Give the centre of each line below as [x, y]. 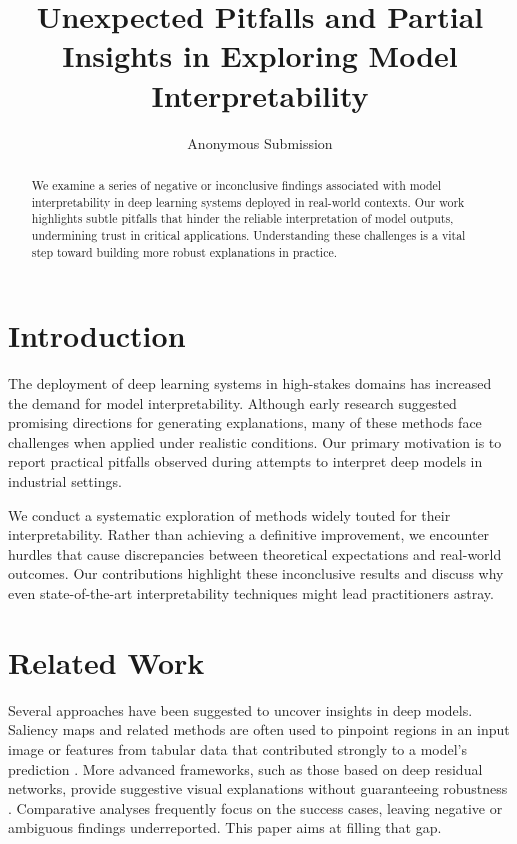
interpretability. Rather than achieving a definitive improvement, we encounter [249, 534]
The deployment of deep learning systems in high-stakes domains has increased [250, 383]
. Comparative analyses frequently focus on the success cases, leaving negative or [255, 807]
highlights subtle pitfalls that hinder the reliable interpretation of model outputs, [242, 218]
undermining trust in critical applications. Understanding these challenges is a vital [248, 234]
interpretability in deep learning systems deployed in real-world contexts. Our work [248, 201]
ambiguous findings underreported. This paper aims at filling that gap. [225, 827]
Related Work [106, 661]
